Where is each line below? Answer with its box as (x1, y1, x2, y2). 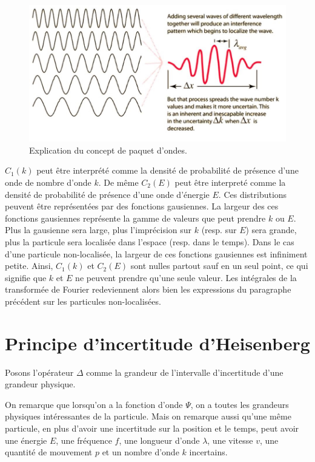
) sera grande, (245, 223, 297, 236)
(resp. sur (201, 223, 237, 236)
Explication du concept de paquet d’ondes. (29, 143, 187, 156)
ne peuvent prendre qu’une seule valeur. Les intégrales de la (75, 271, 297, 284)
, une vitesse (207, 433, 253, 446)
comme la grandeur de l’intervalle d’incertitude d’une (86, 365, 283, 378)
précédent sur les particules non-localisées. (5, 294, 161, 307)
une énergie (5, 433, 47, 446)
